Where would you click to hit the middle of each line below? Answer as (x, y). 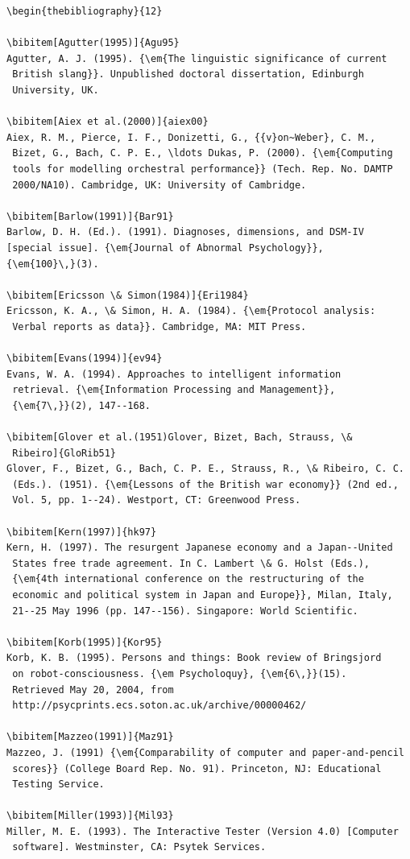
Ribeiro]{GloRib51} (64, 453)
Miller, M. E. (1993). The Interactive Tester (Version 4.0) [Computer (203, 831)
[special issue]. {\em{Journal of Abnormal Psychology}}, (165, 248)
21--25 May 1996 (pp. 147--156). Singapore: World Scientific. (185, 611)
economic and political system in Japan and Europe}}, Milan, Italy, (203, 595)
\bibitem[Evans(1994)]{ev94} (85, 359)
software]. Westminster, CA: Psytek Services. (139, 847)
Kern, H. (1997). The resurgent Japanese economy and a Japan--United (200, 548)
